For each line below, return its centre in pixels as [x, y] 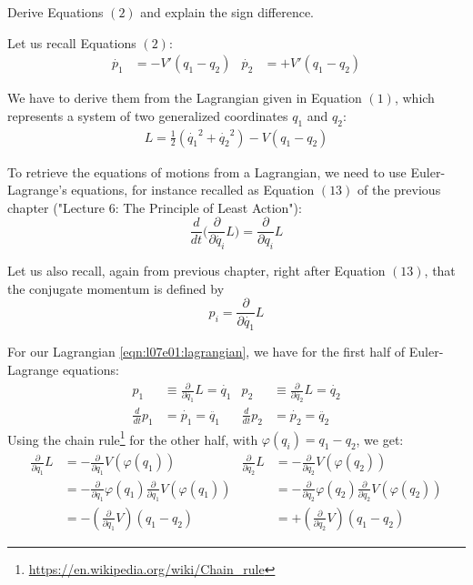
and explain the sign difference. [227, 12]
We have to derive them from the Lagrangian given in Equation [185, 98]
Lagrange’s [37, 190]
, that [440, 271]
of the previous [399, 190]
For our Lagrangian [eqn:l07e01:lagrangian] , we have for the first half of [206, 352]
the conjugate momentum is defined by [116, 288]
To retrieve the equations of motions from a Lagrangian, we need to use [207, 171]
